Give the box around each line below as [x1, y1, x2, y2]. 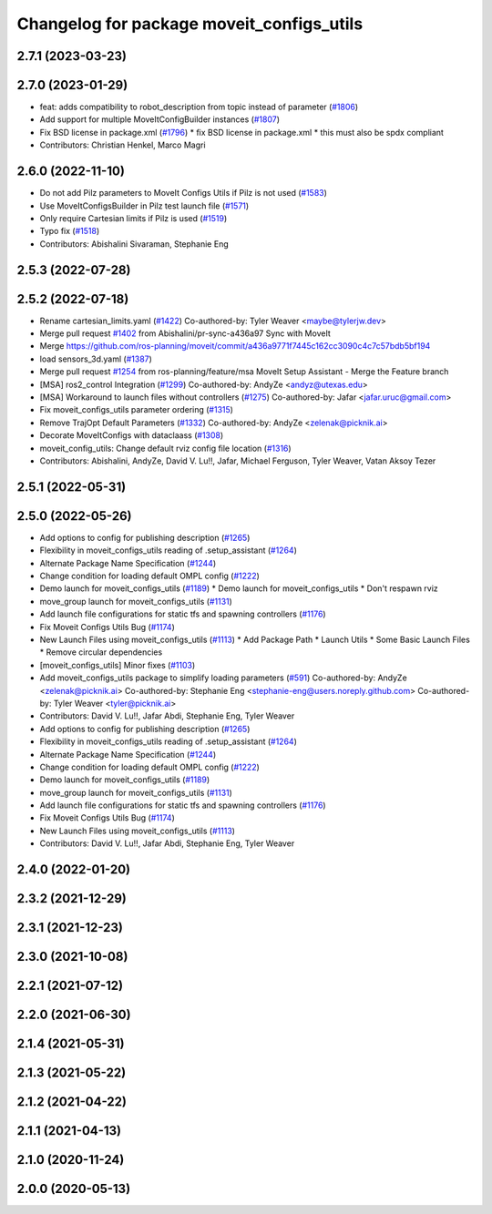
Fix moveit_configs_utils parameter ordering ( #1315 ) [39, 404, 234, 415]
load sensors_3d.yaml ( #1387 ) [39, 353, 152, 364]
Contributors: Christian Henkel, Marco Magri [39, 139, 206, 150]
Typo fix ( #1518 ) [39, 226, 100, 237]
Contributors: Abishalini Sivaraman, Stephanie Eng [39, 238, 229, 250]
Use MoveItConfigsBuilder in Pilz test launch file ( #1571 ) [39, 200, 250, 211]
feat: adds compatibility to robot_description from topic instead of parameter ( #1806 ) [39, 101, 359, 113]
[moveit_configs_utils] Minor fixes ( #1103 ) [39, 659, 196, 670]
